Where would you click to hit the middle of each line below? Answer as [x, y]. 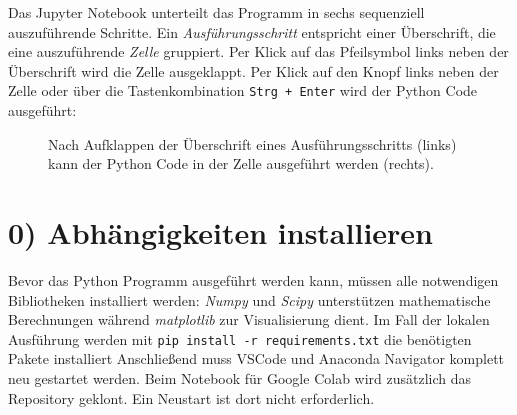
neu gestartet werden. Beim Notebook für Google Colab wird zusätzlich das [240, 377]
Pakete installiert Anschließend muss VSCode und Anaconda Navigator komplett [256, 358]
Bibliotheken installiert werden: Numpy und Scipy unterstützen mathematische [249, 299]
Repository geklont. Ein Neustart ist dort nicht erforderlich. [191, 397]
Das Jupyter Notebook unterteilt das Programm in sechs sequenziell [216, 12]
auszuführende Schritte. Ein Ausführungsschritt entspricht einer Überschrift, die [252, 31]
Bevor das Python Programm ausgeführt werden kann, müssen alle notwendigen [253, 279]
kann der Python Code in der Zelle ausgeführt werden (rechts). [241, 163]
